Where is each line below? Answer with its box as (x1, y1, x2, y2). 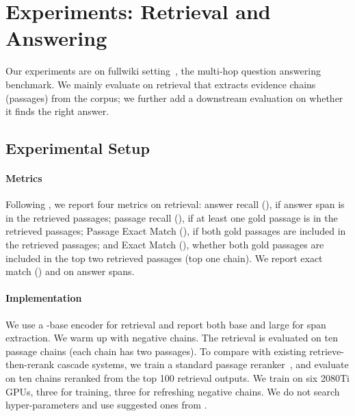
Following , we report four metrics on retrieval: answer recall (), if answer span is (5, 197, 345, 211)
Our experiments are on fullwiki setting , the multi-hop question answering (5, 64, 321, 78)
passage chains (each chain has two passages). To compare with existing (5, 343, 306, 358)
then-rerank (5, 357, 55, 372)
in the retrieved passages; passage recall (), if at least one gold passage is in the (5, 210, 338, 224)
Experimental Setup (5, 138, 150, 159)
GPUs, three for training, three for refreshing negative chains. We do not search (5, 384, 340, 398)
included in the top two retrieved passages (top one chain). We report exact (5, 250, 323, 265)
